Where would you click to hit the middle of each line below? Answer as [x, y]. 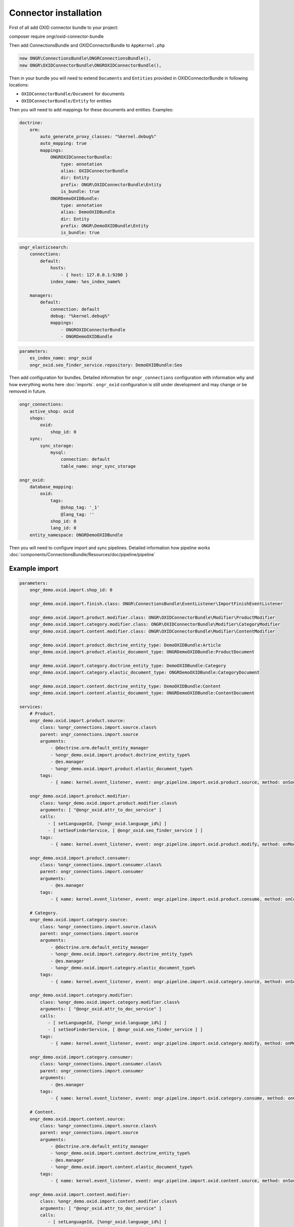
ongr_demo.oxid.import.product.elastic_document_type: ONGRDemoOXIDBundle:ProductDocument [142, 652]
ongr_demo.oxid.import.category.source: [79, 920]
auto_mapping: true [63, 143]
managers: [41, 295]
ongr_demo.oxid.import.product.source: [78, 720]
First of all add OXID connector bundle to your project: [64, 27]
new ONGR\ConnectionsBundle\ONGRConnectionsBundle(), [85, 58]
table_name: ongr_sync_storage [98, 466]
